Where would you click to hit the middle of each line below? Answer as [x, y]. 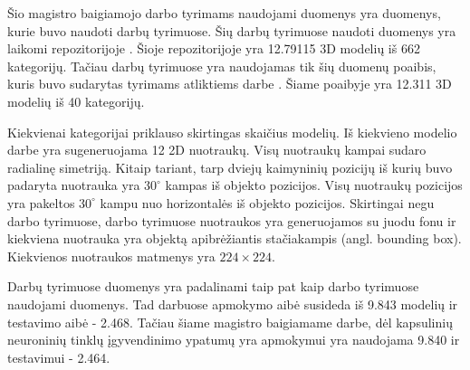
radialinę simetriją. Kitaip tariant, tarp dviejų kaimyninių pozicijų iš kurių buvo [230, 167]
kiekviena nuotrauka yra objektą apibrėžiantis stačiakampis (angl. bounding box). [235, 238]
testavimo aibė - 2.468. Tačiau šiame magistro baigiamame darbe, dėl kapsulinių [230, 322]
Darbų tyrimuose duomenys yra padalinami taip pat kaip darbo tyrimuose [213, 286]
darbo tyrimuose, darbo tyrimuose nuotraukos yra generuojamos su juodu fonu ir [232, 220]
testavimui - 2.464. [59, 357]
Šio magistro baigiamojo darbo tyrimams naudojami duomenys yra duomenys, [224, 13]
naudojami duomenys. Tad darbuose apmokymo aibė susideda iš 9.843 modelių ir [233, 304]
